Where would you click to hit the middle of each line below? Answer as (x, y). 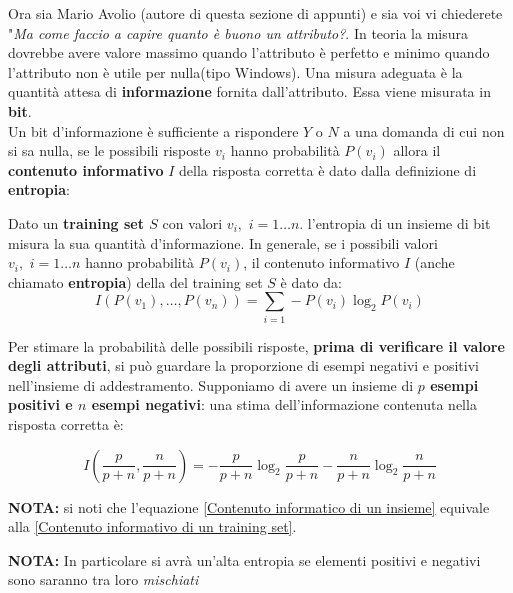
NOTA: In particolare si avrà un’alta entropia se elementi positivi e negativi (244, 559)
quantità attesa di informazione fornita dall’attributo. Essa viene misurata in (249, 91)
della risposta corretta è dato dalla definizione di (328, 169)
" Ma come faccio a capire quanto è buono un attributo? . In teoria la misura (238, 32)
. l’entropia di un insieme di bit (395, 222)
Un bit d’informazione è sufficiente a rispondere (153, 130)
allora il (417, 150)
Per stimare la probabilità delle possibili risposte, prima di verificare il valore (256, 345)
